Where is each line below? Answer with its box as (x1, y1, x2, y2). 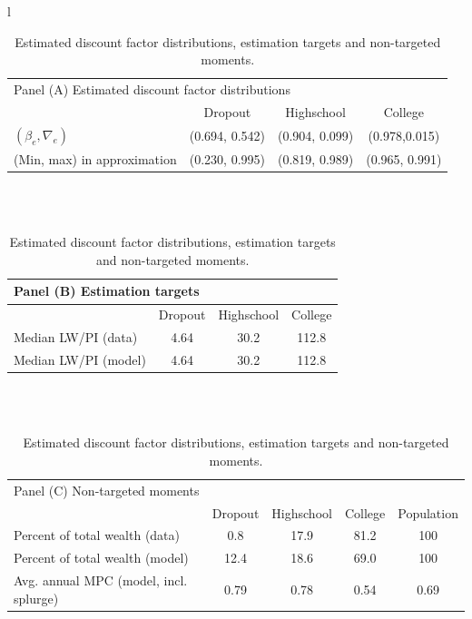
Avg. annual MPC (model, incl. (14, 571, 188, 590)
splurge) (14, 588, 59, 607)
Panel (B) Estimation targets (14, 281, 200, 300)
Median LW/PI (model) (14, 349, 146, 368)
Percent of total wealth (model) (14, 548, 189, 567)
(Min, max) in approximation (14, 149, 177, 168)
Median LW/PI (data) (14, 328, 138, 347)
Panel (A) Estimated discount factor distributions (14, 80, 290, 99)
